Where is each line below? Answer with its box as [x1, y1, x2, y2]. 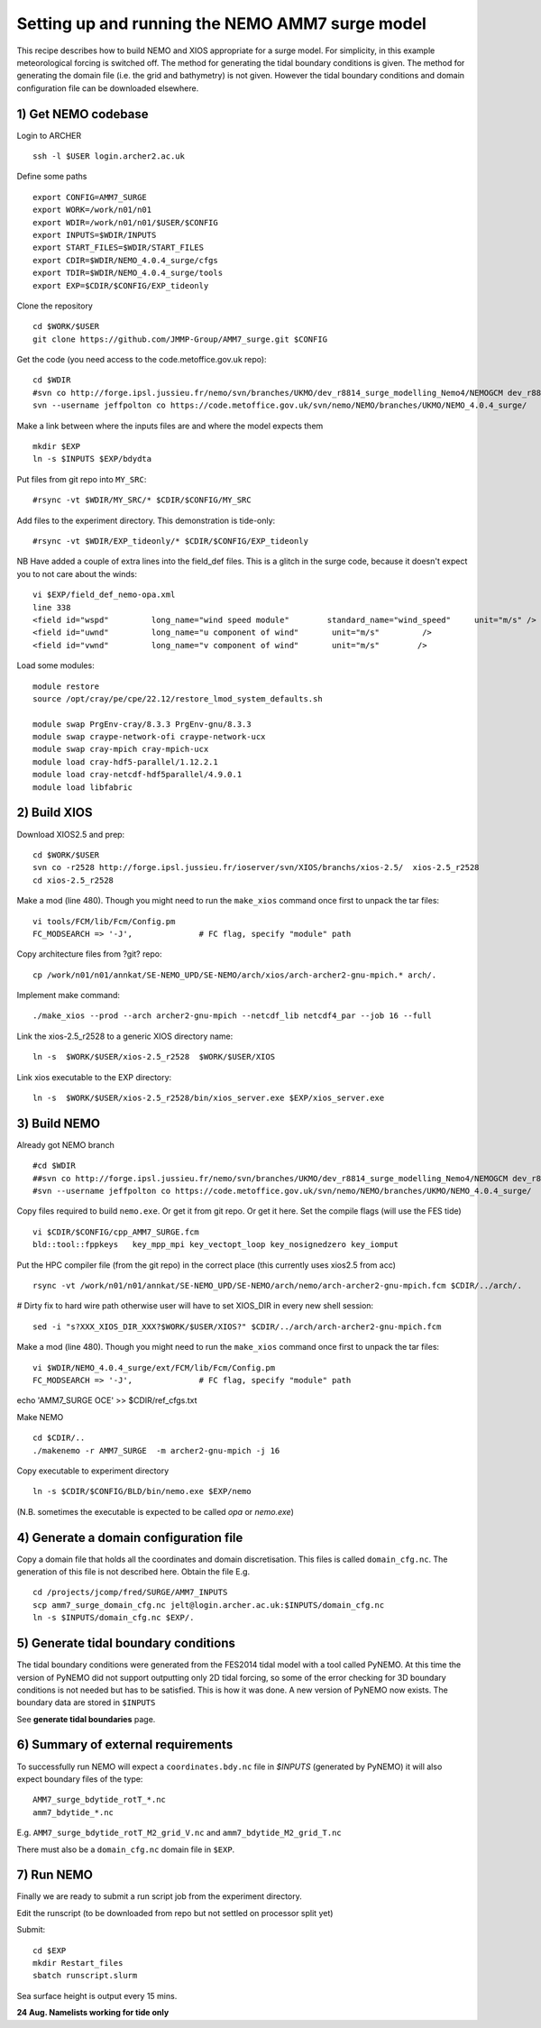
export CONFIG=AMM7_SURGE [32, 192, 148, 202]
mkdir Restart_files [32, 1958, 124, 1968]
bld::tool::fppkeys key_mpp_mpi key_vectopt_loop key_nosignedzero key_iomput [32, 1240, 399, 1250]
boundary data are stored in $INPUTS [16, 1697, 156, 1708]
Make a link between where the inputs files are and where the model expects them [16, 420, 324, 431]
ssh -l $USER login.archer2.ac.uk [32, 151, 185, 161]
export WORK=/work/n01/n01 [32, 205, 152, 216]
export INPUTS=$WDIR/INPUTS [32, 230, 157, 240]
